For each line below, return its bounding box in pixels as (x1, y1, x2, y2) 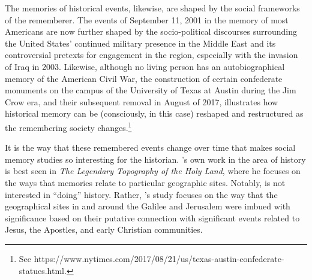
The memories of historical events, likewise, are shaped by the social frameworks (5, 2, 300, 14)
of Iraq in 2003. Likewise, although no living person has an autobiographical (5, 60, 285, 72)
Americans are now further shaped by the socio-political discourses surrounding (5, 25, 297, 38)
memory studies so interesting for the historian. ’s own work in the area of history (5, 153, 306, 165)
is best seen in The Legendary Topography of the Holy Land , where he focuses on (5, 165, 301, 177)
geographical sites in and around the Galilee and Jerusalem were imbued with (5, 200, 290, 212)
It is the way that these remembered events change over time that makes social (5, 141, 296, 154)
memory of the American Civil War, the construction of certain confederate (5, 72, 283, 84)
